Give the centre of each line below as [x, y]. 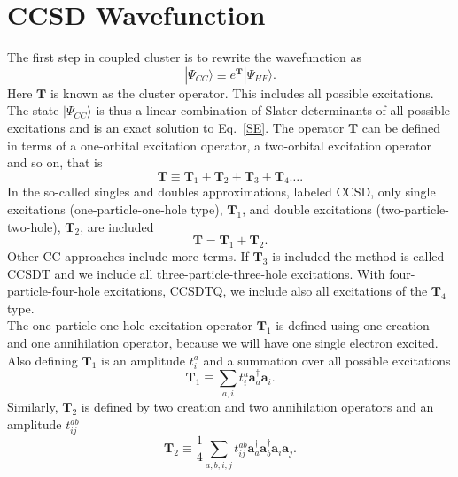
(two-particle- [412, 209]
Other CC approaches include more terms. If [128, 256]
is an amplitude [144, 360]
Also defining [43, 360]
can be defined [401, 127]
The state [33, 110]
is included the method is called [358, 256]
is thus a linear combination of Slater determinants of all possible [273, 110]
